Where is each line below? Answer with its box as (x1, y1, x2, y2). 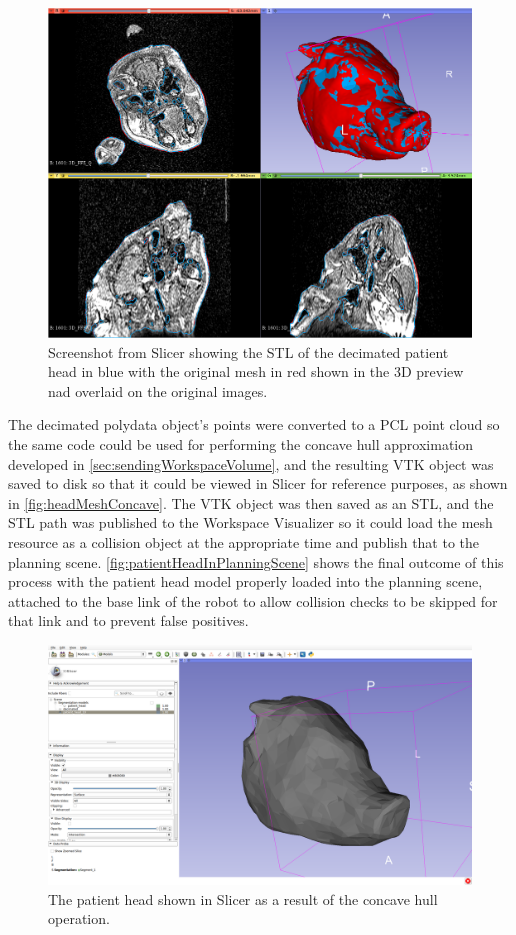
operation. (48, 908, 110, 929)
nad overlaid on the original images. (48, 380, 268, 401)
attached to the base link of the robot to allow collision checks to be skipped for (8, 590, 498, 611)
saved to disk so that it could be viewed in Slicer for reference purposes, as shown (8, 473, 508, 494)
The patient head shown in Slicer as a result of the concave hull (48, 888, 438, 909)
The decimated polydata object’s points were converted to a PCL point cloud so (8, 414, 500, 435)
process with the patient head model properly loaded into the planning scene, (8, 571, 483, 592)
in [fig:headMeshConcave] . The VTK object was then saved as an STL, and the (8, 492, 494, 513)
